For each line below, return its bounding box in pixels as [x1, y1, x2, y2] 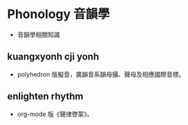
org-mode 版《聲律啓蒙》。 [17, 110, 93, 118]
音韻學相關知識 [17, 30, 60, 39]
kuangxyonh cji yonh [7, 51, 100, 63]
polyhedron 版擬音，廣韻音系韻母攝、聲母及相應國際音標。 [17, 70, 185, 78]
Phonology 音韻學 [7, 6, 111, 22]
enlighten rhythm [7, 90, 84, 102]
